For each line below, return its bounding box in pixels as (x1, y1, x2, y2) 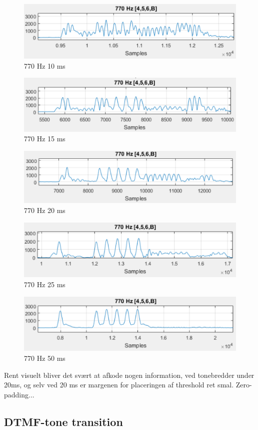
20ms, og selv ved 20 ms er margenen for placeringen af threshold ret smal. (4, 379, 234, 390)
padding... (4, 389, 34, 399)
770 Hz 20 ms (24, 205, 65, 215)
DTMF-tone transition (4, 413, 123, 429)
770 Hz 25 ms (24, 279, 65, 289)
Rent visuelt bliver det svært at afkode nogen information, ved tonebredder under (4, 369, 254, 380)
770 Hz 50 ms (24, 352, 65, 363)
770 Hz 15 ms (24, 133, 65, 144)
